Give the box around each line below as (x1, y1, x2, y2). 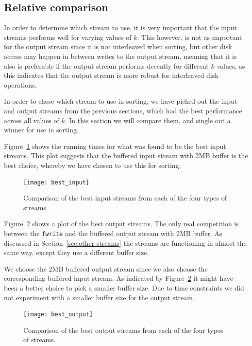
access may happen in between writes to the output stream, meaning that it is (4, 51, 237, 61)
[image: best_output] (23, 311, 93, 318)
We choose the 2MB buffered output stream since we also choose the (4, 263, 208, 273)
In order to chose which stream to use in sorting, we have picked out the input (4, 96, 237, 106)
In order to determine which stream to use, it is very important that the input (4, 22, 237, 33)
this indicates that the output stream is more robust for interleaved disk (4, 70, 218, 80)
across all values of (4, 115, 59, 125)
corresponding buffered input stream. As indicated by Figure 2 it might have (4, 273, 233, 283)
